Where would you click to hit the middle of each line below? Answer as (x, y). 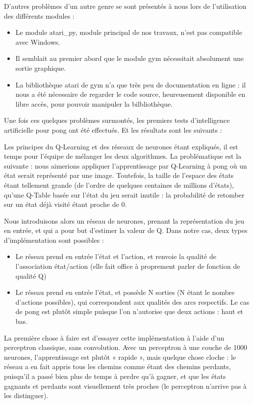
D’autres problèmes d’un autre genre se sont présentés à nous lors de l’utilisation (125, 6)
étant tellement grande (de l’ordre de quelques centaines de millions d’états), (119, 185)
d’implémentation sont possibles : (54, 240)
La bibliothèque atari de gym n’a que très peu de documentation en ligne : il (131, 84)
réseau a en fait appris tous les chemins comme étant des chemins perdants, (117, 366)
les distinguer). (26, 395)
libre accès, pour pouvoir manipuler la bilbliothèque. (94, 103)
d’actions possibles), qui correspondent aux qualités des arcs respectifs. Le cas (132, 302)
